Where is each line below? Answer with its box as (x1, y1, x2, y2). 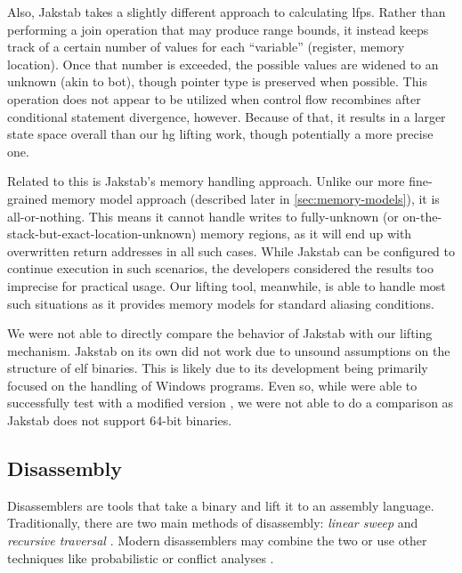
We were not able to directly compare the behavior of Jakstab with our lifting (7, 324, 433, 343)
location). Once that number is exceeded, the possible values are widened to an (7, 54, 439, 73)
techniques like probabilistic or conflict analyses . (7, 548, 274, 567)
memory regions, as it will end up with (200, 224, 412, 243)
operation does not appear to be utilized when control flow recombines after (7, 89, 421, 108)
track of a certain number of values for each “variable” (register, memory (7, 37, 405, 56)
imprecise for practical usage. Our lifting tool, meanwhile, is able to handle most (7, 276, 446, 295)
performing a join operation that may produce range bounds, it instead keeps (7, 20, 429, 38)
